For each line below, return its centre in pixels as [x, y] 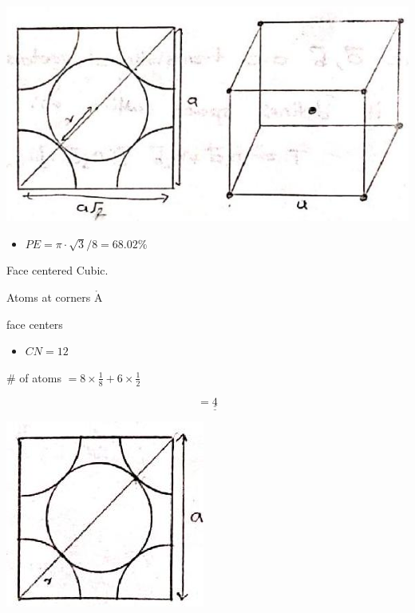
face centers [35, 324]
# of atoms [34, 377]
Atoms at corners [49, 297]
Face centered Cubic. [57, 270]
